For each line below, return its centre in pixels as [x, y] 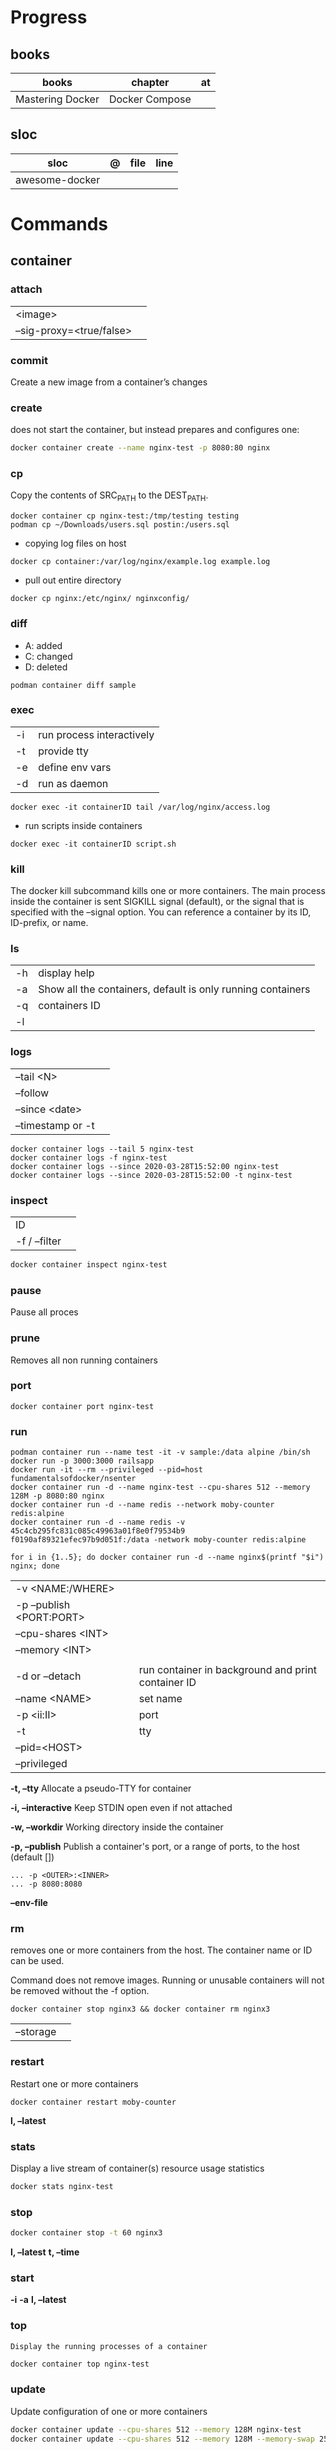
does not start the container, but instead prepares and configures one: [155, 430]
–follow [32, 1093]
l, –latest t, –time [45, 2252]
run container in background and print [227, 1670]
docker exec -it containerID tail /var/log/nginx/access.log [140, 807]
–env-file [29, 1903]
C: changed [48, 656]
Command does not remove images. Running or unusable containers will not [167, 1980]
